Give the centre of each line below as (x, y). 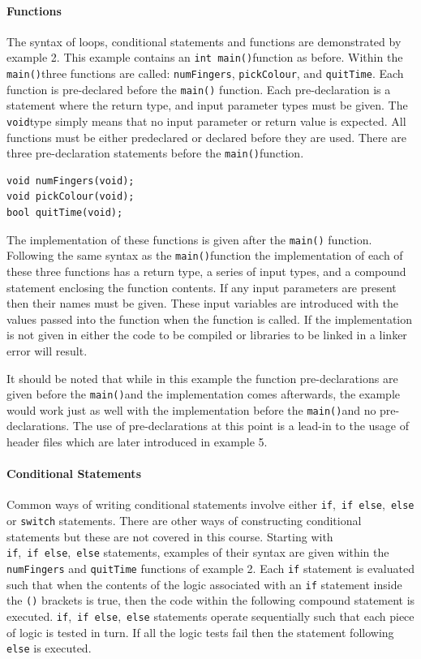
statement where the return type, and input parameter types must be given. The (207, 105)
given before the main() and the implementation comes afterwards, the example (203, 394)
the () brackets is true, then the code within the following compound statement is (211, 600)
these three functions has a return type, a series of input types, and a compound (206, 271)
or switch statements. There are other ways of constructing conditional (184, 521)
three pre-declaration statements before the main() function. (155, 153)
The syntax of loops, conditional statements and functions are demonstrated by (204, 41)
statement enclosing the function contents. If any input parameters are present (202, 287)
